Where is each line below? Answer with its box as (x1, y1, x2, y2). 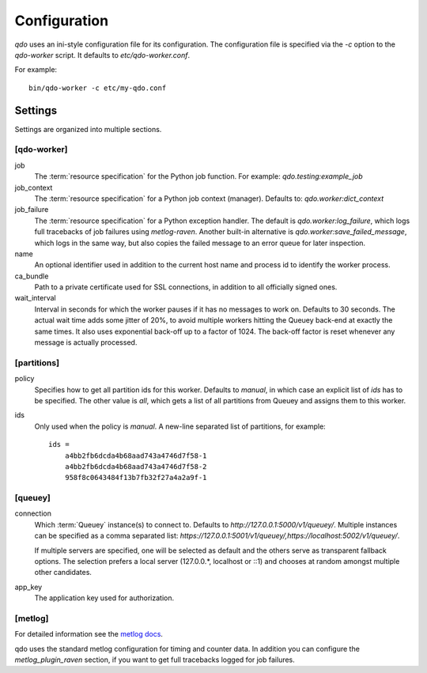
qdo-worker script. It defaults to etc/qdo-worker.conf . (14, 50, 191, 59)
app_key (14, 582, 43, 592)
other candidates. (34, 568, 93, 577)
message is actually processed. (34, 338, 138, 347)
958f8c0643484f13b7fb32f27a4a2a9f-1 (64, 473, 207, 482)
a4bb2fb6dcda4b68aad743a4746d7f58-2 (64, 462, 207, 471)
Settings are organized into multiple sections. (14, 124, 162, 134)
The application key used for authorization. (34, 593, 175, 603)
